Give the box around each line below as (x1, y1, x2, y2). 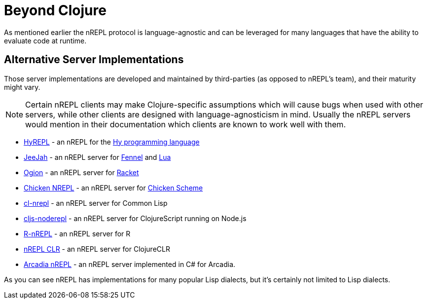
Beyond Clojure (4, 2, 107, 19)
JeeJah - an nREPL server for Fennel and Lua (24, 152, 171, 161)
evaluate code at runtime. (4, 36, 87, 45)
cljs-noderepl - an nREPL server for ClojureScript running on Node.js (24, 214, 247, 223)
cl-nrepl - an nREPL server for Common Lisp (24, 198, 168, 207)
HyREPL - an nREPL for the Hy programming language (24, 137, 200, 146)
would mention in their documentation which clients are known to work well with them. (25, 119, 346, 129)
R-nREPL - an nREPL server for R (24, 229, 131, 238)
